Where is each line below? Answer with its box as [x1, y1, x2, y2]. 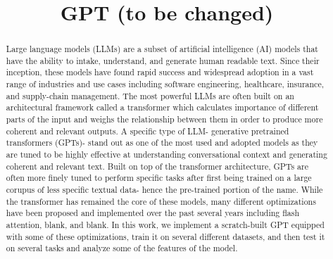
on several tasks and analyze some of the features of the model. [6, 242, 238, 254]
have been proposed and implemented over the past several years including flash [6, 207, 300, 219]
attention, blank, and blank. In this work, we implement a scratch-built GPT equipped [6, 219, 325, 231]
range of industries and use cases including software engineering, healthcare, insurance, [6, 78, 324, 90]
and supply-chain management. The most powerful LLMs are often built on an [6, 89, 294, 101]
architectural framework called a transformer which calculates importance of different [6, 101, 319, 113]
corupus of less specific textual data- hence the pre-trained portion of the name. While [6, 184, 323, 196]
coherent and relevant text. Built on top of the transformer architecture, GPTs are [6, 160, 308, 172]
